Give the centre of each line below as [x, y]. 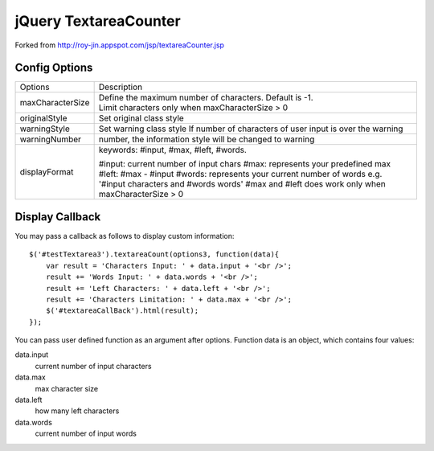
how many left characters [77, 411]
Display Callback [58, 217]
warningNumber [51, 139]
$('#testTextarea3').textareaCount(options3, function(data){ [154, 254]
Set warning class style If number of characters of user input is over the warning [251, 129]
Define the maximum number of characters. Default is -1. [206, 98]
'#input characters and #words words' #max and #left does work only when [242, 184]
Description [121, 87]
